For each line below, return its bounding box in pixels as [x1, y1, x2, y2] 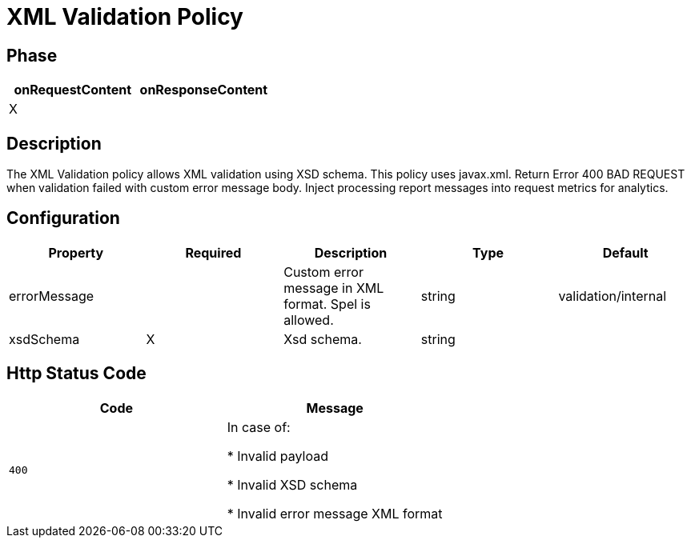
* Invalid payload [227, 447, 328, 464]
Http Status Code [6, 363, 147, 384]
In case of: [227, 418, 291, 435]
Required [185, 244, 242, 261]
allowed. [283, 311, 334, 328]
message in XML [283, 279, 384, 296]
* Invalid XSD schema [227, 476, 358, 493]
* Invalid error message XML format [227, 505, 443, 522]
